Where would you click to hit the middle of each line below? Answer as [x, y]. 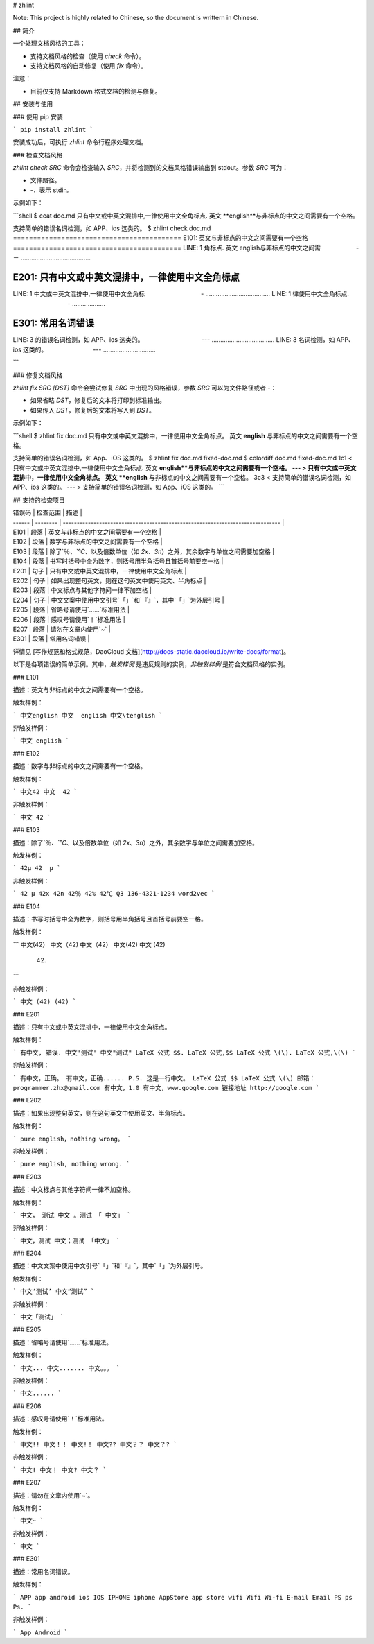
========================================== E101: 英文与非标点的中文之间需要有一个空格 [160, 238]
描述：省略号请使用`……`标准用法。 [63, 1342]
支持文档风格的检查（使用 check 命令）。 [88, 56]
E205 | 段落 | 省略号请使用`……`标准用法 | [71, 609]
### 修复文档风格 [38, 375]
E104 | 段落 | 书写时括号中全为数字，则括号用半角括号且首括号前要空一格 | [118, 561]
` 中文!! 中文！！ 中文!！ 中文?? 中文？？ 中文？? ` [95, 1444]
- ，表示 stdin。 [52, 190]
